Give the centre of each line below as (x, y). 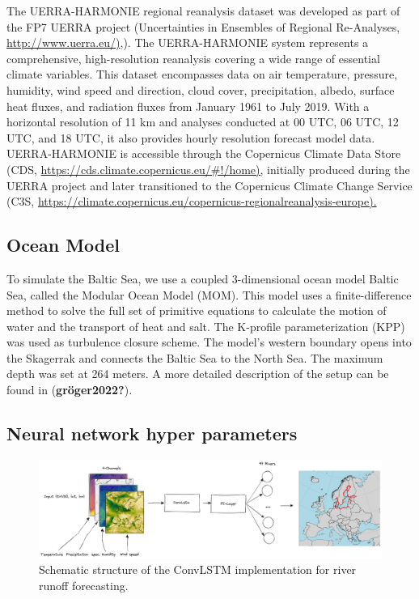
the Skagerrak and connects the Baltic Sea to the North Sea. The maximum (195, 357)
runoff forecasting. (84, 585)
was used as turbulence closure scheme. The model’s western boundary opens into (209, 342)
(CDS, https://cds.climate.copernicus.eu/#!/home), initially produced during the (208, 169)
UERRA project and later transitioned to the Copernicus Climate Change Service (209, 185)
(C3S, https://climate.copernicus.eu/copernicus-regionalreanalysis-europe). (192, 201)
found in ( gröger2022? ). (70, 390)
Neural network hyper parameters (152, 433)
